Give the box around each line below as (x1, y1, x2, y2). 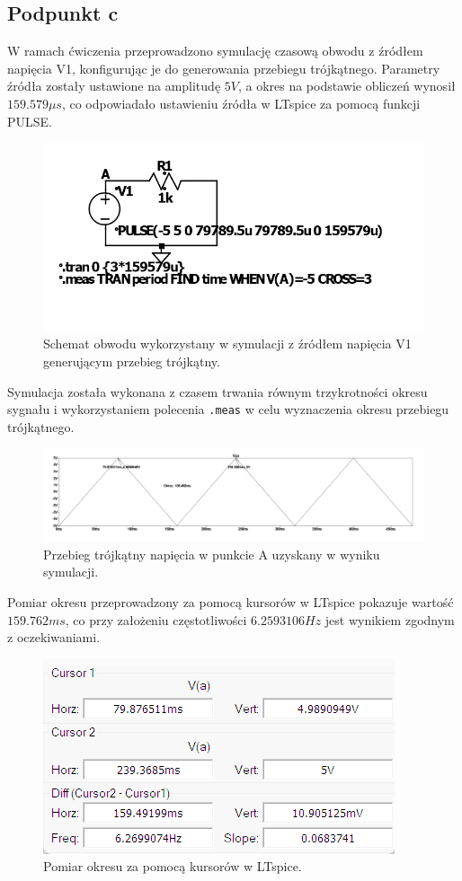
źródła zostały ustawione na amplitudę (7, 76, 221, 95)
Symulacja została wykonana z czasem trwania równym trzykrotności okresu (7, 382, 428, 401)
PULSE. (7, 111, 52, 130)
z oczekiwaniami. (7, 628, 101, 647)
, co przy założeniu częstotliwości (65, 610, 247, 629)
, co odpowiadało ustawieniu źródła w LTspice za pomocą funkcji (61, 93, 421, 112)
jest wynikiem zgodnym (324, 610, 455, 629)
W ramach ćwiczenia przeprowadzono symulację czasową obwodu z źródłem (7, 41, 423, 60)
